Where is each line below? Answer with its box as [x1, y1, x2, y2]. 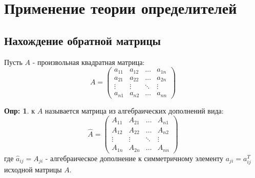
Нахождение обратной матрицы [4, 32, 161, 48]
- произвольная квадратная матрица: [32, 56, 145, 67]
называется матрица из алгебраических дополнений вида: [45, 105, 224, 116]
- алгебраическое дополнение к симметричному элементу [45, 152, 224, 163]
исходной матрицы [4, 164, 62, 175]
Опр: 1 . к [4, 105, 35, 116]
